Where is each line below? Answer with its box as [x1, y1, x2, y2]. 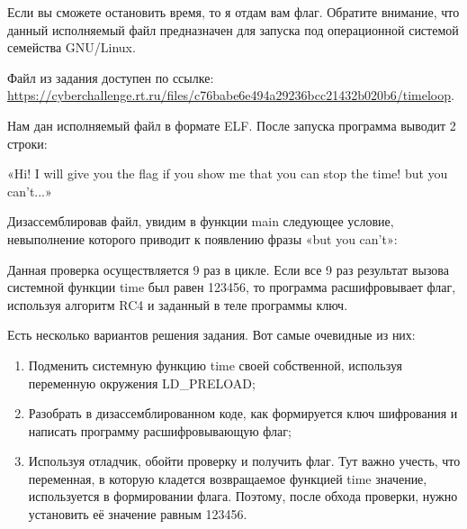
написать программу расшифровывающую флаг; [28, 421, 292, 440]
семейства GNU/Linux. [7, 38, 136, 57]
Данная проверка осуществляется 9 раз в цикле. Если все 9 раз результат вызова [7, 260, 449, 278]
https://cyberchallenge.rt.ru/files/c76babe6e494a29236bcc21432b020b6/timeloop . [7, 86, 454, 105]
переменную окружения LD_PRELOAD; [28, 373, 256, 392]
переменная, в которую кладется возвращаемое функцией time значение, [28, 469, 427, 488]
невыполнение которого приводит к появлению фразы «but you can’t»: [7, 229, 398, 248]
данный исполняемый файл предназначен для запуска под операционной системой [7, 20, 459, 39]
